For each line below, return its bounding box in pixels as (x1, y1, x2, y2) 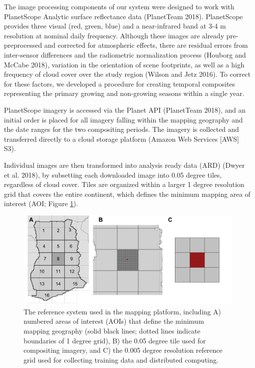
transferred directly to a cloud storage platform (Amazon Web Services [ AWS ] (4, 133, 239, 144)
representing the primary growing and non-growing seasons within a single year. (4, 88, 245, 98)
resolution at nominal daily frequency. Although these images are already (4, 30, 225, 40)
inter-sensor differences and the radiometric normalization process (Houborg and (4, 49, 246, 60)
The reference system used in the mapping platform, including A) (24, 306, 221, 316)
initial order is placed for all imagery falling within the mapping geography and (4, 114, 243, 124)
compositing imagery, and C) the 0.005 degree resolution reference (24, 345, 223, 355)
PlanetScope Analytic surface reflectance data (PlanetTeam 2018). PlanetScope (4, 11, 243, 21)
